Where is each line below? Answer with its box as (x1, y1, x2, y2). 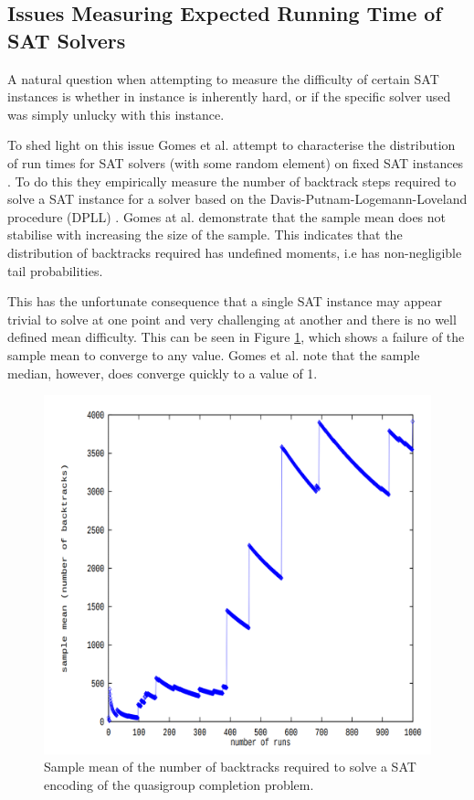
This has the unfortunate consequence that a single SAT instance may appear (7, 292, 443, 311)
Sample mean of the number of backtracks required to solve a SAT (44, 757, 416, 776)
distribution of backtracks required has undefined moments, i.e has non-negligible (7, 242, 462, 261)
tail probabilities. (7, 261, 103, 280)
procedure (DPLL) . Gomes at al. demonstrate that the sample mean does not (7, 207, 447, 226)
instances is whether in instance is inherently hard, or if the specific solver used (7, 87, 451, 106)
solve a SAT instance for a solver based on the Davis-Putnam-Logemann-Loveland (7, 189, 468, 208)
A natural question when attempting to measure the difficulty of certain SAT (7, 69, 439, 88)
